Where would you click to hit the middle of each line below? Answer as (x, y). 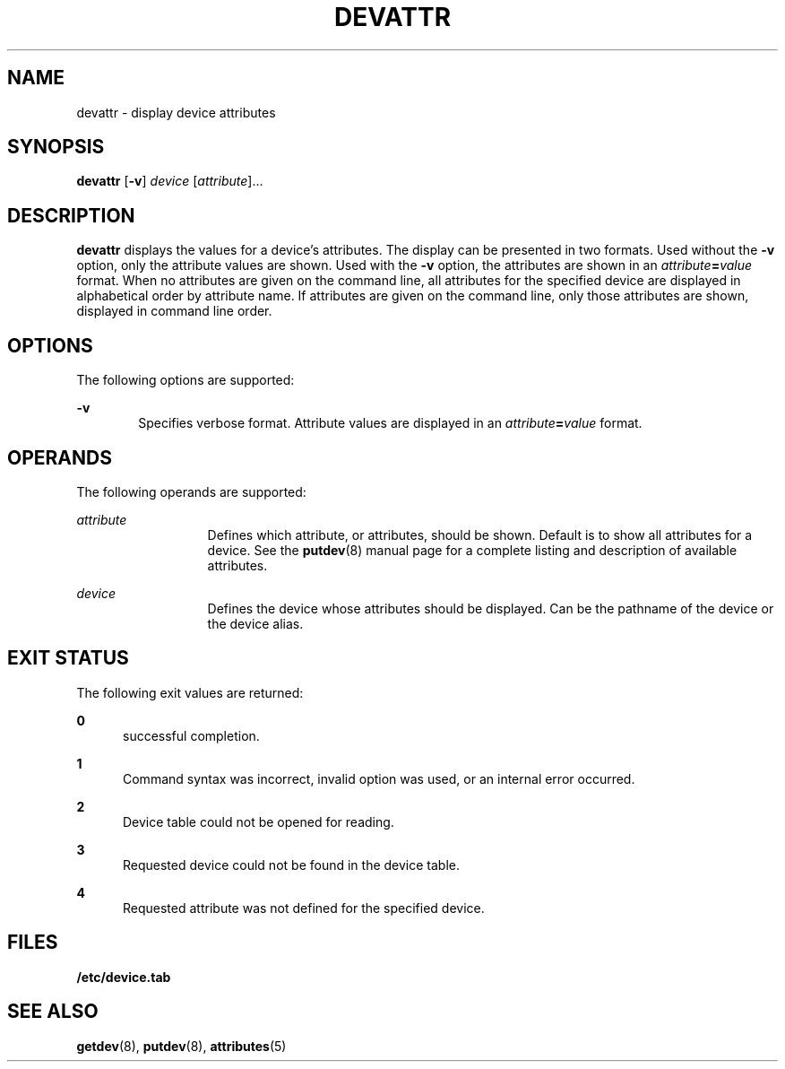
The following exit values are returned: (190, 692)
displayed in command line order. (174, 311)
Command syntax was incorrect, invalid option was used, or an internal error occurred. (379, 778)
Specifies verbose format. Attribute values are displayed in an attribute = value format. (390, 423)
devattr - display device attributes (176, 112)
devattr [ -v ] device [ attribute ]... (170, 181)
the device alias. (255, 623)
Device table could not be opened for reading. (259, 821)
